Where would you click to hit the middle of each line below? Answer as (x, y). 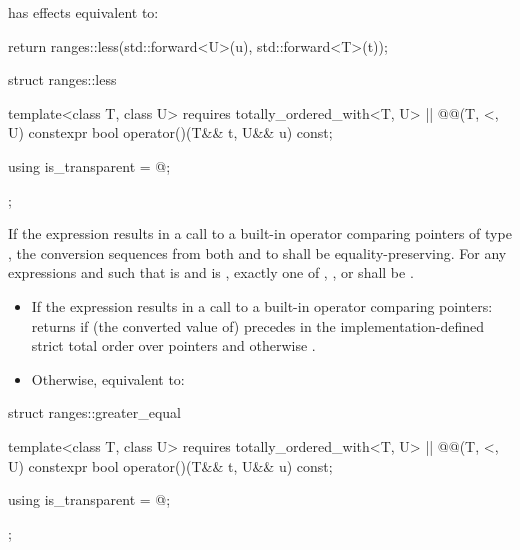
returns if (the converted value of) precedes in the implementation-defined (257, 325)
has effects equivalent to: (83, 12)
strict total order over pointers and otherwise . (173, 345)
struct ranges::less (62, 79)
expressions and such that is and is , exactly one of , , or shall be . (211, 272)
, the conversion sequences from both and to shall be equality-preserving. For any (257, 252)
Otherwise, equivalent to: (108, 378)
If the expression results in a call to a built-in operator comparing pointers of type (260, 233)
